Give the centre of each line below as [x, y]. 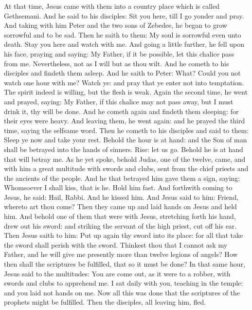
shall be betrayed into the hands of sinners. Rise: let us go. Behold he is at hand [124, 149]
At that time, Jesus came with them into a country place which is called [112, 6]
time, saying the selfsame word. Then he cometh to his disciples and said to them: [126, 130]
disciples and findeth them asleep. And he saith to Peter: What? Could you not [122, 73]
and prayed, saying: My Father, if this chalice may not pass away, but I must [119, 101]
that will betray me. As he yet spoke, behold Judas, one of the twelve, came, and [125, 159]
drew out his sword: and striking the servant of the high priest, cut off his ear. [120, 225]
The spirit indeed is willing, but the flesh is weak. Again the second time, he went [126, 92]
